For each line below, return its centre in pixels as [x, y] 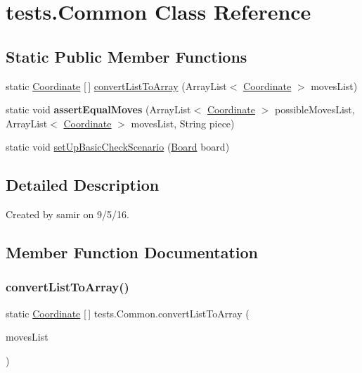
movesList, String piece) [183, 123]
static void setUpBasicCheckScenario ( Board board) [118, 147]
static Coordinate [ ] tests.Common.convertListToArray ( [128, 313]
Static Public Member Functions [127, 56]
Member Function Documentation [132, 252]
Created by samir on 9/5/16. [67, 214]
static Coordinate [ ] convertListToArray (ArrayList [116, 86]
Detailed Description [83, 185]
